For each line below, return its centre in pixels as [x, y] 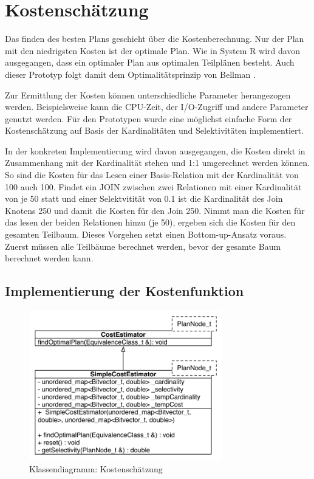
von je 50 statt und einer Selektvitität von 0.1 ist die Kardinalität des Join [144, 198]
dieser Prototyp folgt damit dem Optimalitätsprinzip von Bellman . [130, 74]
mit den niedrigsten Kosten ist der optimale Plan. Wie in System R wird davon [153, 50]
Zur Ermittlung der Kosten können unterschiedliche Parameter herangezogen [148, 95]
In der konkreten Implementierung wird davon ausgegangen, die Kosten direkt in [155, 150]
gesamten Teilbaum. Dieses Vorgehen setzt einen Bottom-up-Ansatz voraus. [146, 234]
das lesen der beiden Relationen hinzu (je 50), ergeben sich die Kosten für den [150, 222]
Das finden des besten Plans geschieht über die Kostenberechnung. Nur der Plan [155, 39]
